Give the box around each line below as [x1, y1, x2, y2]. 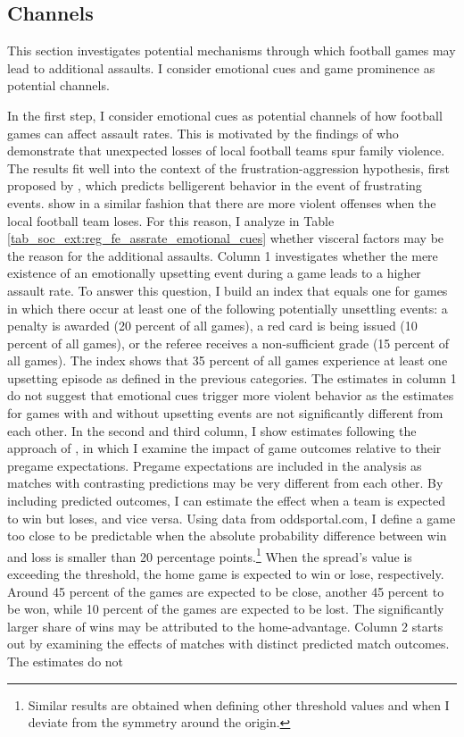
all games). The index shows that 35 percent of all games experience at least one [7, 351, 448, 370]
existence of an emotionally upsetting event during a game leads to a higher [7, 264, 421, 282]
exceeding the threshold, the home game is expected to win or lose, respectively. [7, 565, 444, 583]
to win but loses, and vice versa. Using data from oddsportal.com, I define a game [7, 508, 456, 527]
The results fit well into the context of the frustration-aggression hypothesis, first [7, 158, 450, 177]
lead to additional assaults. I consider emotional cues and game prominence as [7, 58, 435, 77]
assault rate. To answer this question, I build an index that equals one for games [7, 281, 448, 299]
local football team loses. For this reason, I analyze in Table [7, 211, 335, 230]
